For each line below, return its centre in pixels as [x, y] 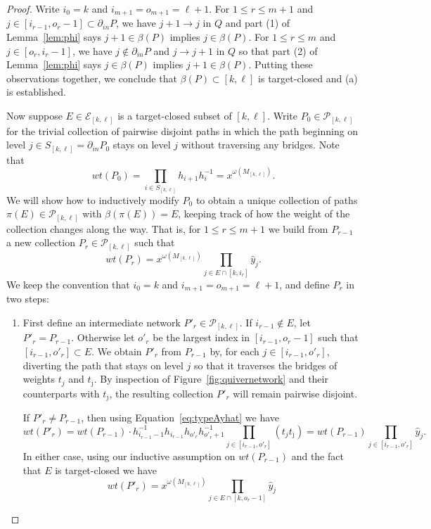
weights [39, 379]
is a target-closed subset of [175, 116]
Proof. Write [33, 8]
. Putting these [281, 64]
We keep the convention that [68, 284]
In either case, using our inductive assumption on [129, 455]
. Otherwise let [103, 337]
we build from [298, 228]
